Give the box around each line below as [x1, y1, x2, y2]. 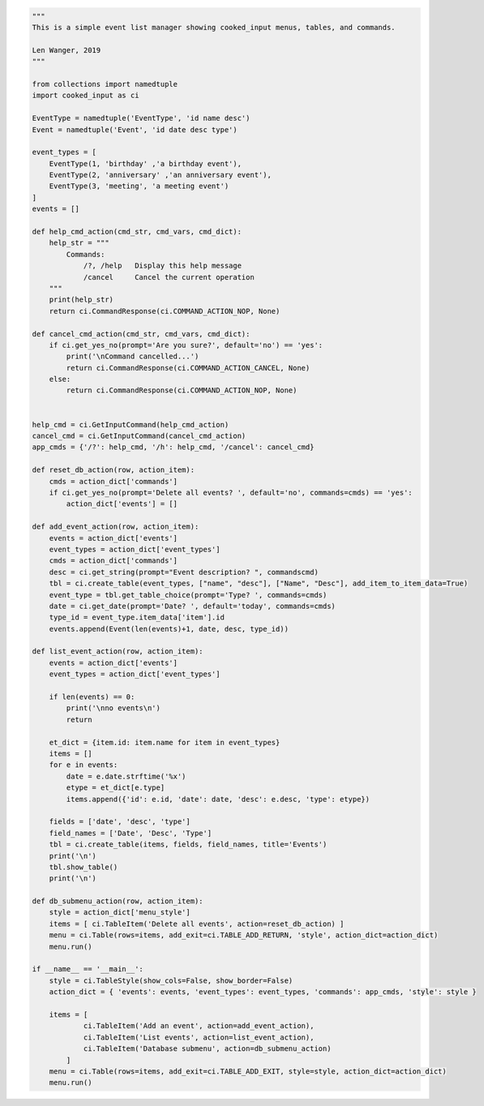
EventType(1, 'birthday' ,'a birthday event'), [49, 159, 242, 168]
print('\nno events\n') [66, 704, 161, 713]
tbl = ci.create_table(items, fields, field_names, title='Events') [49, 840, 328, 849]
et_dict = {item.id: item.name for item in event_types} [49, 738, 281, 747]
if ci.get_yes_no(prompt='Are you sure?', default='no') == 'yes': [49, 341, 323, 349]
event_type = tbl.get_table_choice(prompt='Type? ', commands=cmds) [49, 590, 328, 599]
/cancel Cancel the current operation [83, 272, 255, 281]
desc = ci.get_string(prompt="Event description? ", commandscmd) [49, 568, 319, 577]
